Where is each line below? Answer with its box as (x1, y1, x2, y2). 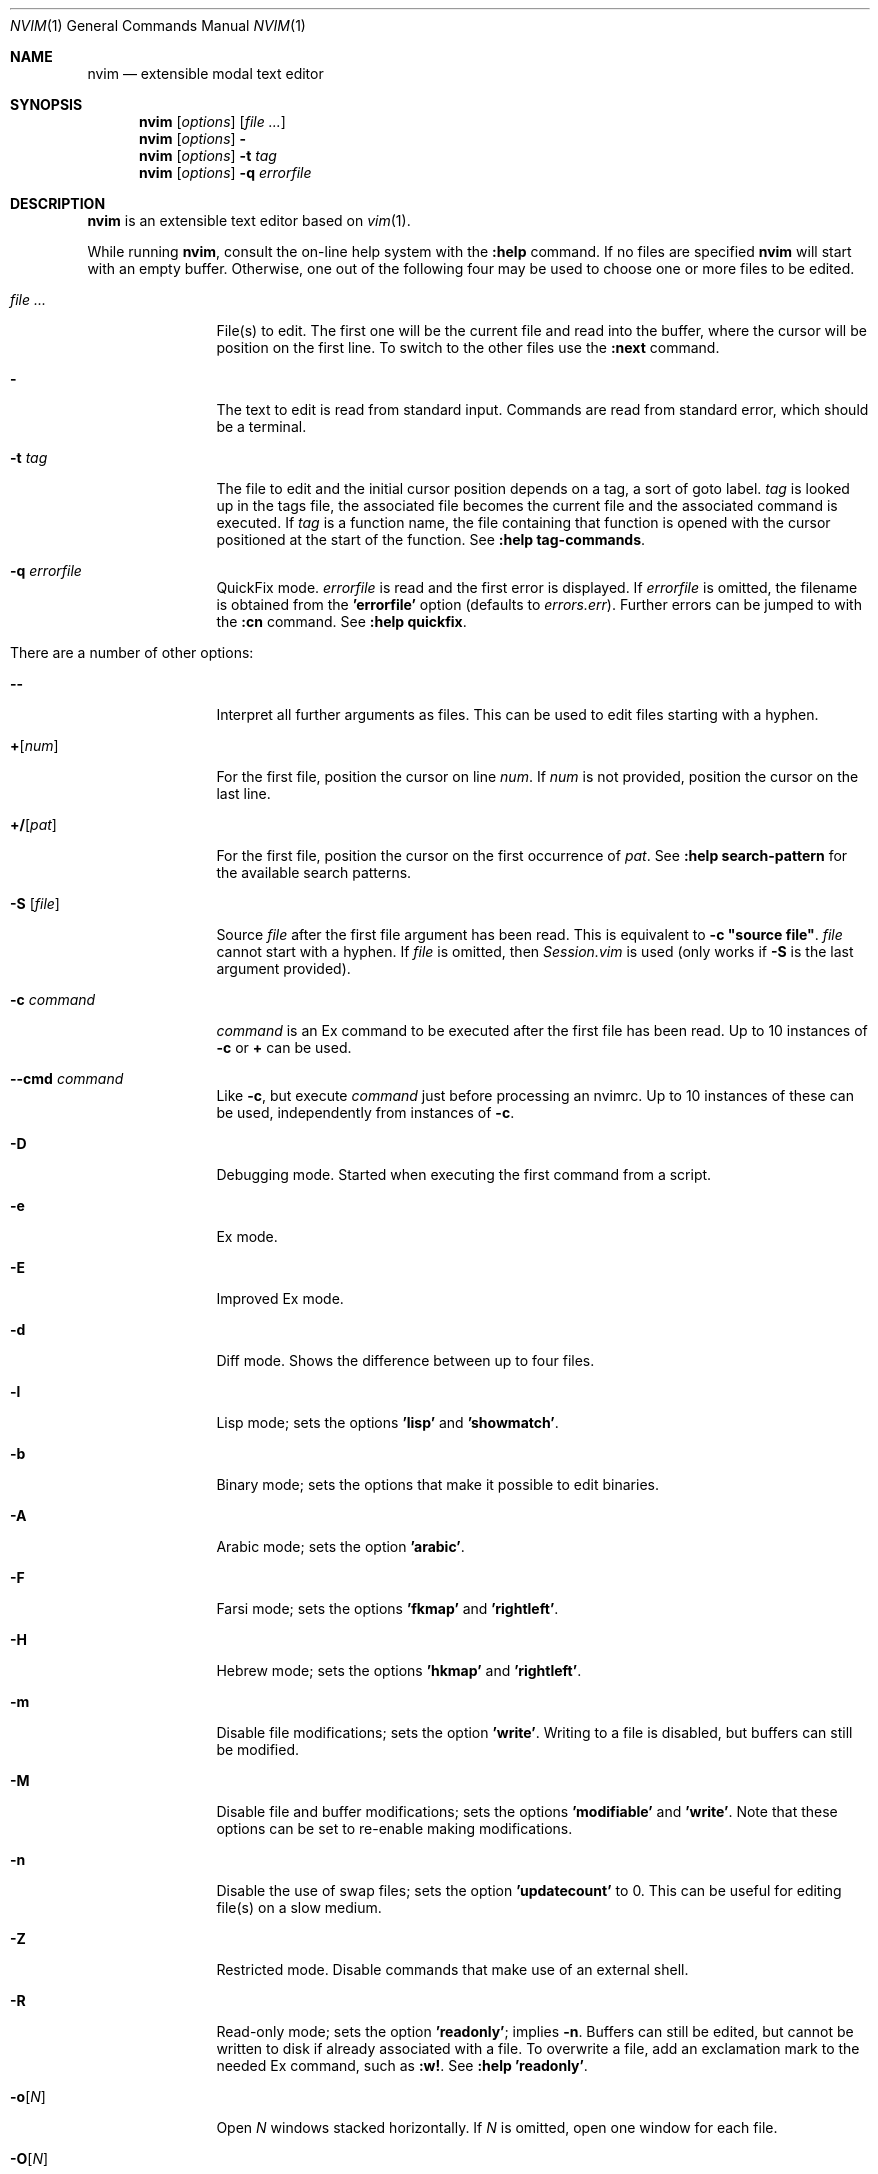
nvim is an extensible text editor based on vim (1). (87, 212, 411, 229)
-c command (10, 991, 96, 1008)
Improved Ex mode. (216, 1290, 344, 1307)
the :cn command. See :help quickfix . (216, 613, 467, 630)
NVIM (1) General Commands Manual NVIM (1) (10, 17, 306, 34)
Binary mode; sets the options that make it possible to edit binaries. (216, 1476, 659, 1493)
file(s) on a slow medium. (216, 1899, 382, 1916)
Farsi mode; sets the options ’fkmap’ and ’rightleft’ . (216, 1600, 559, 1617)
